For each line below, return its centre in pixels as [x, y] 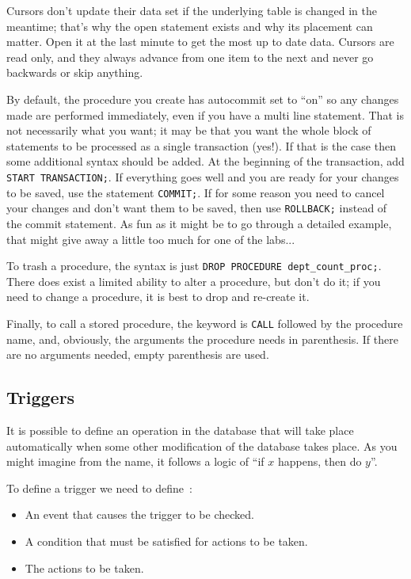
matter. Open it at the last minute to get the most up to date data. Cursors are [200, 42]
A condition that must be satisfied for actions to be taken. [166, 541]
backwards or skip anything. [75, 72]
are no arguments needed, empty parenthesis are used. [138, 354]
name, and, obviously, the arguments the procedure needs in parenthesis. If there [202, 339]
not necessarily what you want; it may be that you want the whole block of [189, 130]
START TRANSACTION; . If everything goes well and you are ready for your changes [203, 176]
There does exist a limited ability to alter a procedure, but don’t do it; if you [194, 281]
